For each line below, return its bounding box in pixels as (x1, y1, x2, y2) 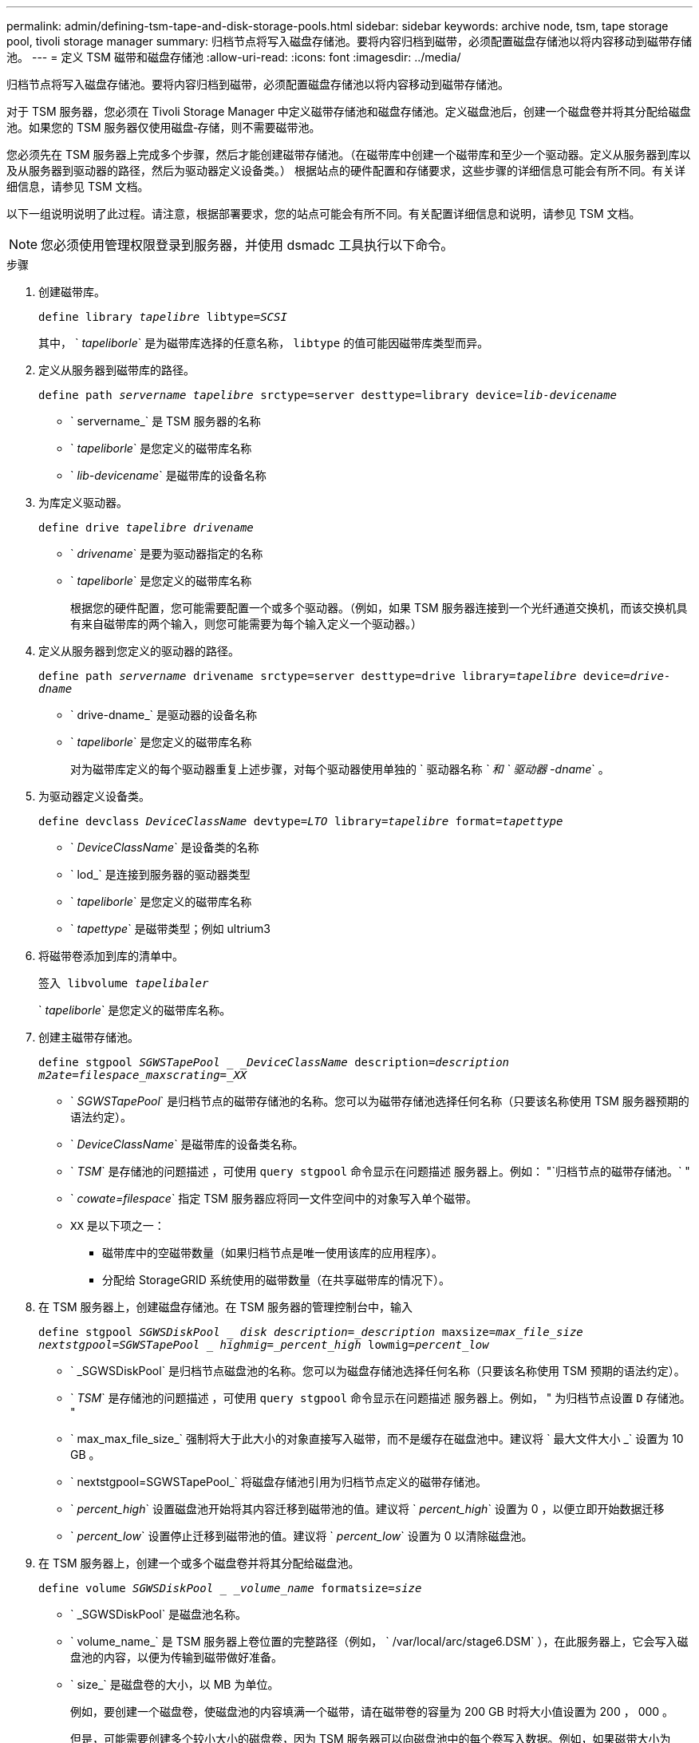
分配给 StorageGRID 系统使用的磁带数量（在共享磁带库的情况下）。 (102, 1273, 450, 1286)
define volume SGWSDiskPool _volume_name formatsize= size (38, 1582, 422, 1595)
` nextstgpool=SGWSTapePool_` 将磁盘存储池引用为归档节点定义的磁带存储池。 (70, 1475, 487, 1488)
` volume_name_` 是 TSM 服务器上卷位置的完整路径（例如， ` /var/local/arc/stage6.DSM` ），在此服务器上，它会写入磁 (70, 1634, 689, 1648)
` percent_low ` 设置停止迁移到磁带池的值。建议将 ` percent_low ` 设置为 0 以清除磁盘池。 (70, 1529, 533, 1543)
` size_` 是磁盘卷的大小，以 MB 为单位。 (70, 1678, 279, 1691)
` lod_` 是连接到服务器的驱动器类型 (70, 868, 251, 881)
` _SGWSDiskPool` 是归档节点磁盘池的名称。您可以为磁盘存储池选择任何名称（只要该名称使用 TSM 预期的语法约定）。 (70, 1364, 685, 1377)
